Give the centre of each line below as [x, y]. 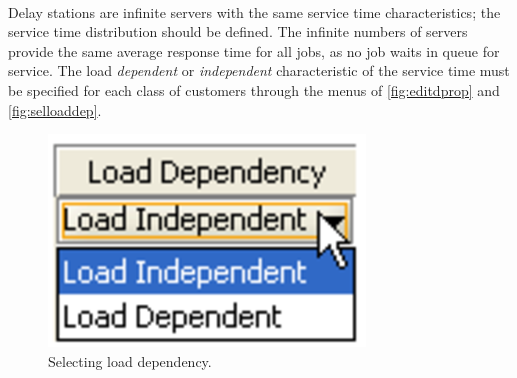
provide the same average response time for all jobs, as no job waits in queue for [254, 50]
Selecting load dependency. [130, 360]
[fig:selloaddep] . [55, 109]
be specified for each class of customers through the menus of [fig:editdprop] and [254, 89]
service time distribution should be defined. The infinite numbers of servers [238, 31]
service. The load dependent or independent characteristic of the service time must [259, 70]
